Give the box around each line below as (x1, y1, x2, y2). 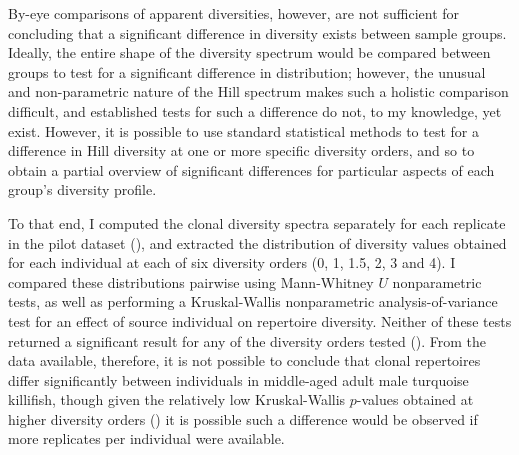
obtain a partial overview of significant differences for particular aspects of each (8, 159, 495, 180)
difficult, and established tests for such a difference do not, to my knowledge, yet (8, 100, 502, 121)
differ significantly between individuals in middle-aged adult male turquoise (8, 369, 469, 390)
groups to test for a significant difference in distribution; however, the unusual (8, 61, 486, 82)
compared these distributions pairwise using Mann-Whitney (8, 271, 374, 292)
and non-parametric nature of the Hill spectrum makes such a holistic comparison (8, 81, 509, 102)
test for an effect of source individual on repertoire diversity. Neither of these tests (8, 310, 512, 331)
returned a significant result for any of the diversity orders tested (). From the (8, 330, 487, 351)
